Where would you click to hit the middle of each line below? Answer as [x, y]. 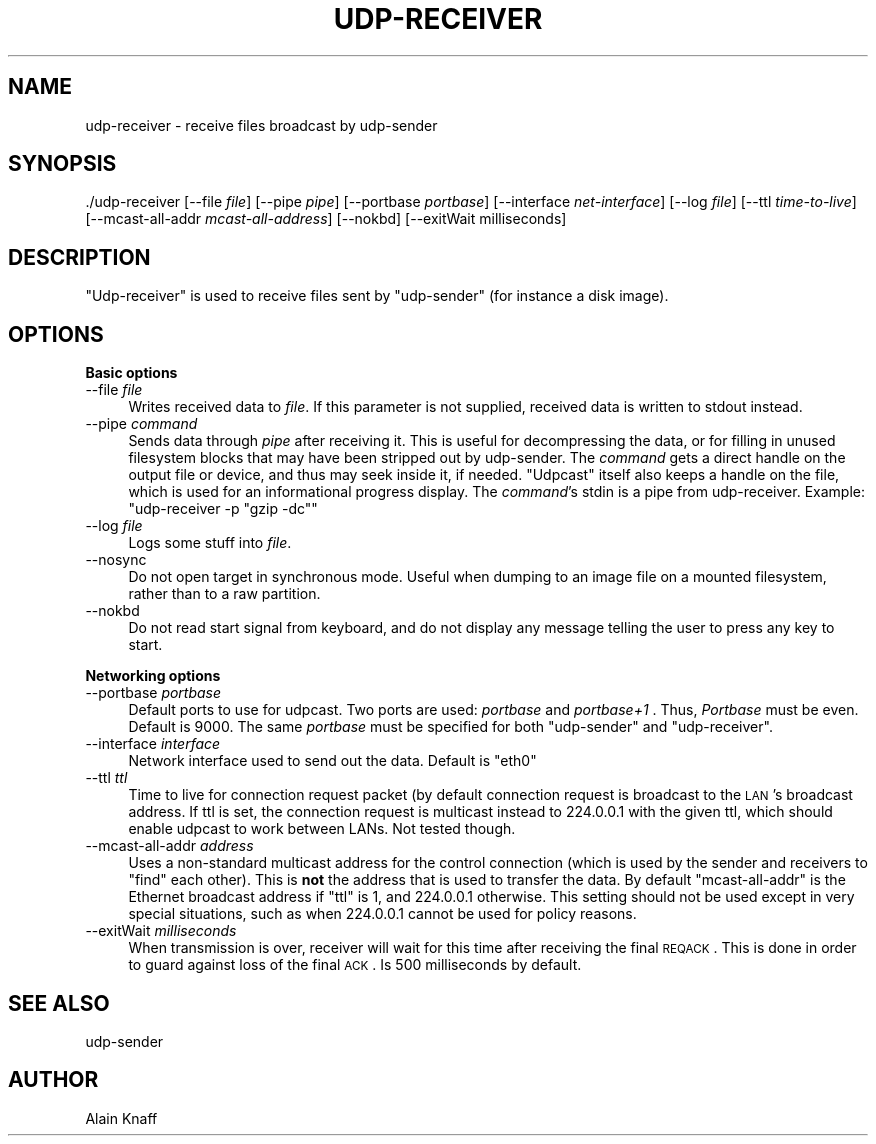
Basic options [131, 373]
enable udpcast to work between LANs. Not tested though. [322, 829]
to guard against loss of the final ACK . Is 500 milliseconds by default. [355, 965]
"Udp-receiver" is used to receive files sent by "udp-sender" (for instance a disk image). [377, 296]
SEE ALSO [59, 1003]
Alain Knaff [121, 1118]
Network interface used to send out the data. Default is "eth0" [332, 761]
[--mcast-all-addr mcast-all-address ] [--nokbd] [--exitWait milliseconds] [326, 219]
